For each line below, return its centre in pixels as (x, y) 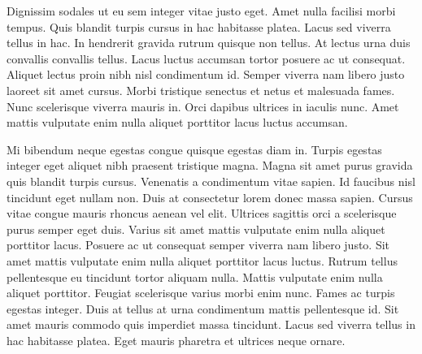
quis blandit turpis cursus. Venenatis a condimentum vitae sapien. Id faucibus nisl (211, 181)
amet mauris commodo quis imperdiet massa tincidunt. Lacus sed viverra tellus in (211, 324)
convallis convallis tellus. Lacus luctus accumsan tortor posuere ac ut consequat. (206, 58)
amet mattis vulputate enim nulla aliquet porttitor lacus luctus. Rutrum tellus (202, 260)
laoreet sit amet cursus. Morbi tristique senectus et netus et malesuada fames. (201, 90)
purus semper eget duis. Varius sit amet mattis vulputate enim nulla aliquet (196, 229)
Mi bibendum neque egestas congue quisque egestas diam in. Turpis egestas (194, 149)
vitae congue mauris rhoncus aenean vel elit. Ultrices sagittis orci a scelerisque (202, 213)
